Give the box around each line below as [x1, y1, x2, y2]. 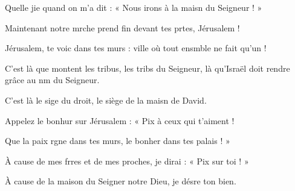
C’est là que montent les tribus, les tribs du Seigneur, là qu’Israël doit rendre [5, 61, 290, 74]
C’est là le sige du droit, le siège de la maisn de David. [5, 93, 207, 106]
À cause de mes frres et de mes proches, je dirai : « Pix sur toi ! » [5, 154, 249, 167]
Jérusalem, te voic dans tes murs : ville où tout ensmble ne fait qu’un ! [5, 42, 267, 54]
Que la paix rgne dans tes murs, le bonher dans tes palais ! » [5, 134, 230, 147]
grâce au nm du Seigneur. [5, 74, 100, 86]
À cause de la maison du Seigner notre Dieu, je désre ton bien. [5, 175, 236, 187]
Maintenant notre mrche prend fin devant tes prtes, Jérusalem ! [5, 21, 240, 34]
